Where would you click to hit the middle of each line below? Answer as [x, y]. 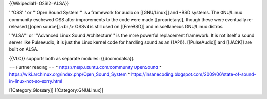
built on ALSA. [24, 49]
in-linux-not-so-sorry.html [36, 81]
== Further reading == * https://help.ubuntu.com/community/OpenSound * [85, 67]
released [18, 27]
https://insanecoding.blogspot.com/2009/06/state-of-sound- [194, 74]
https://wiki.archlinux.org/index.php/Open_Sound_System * [69, 74]
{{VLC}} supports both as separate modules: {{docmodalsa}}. [72, 58]
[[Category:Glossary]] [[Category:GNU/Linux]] [56, 90]
